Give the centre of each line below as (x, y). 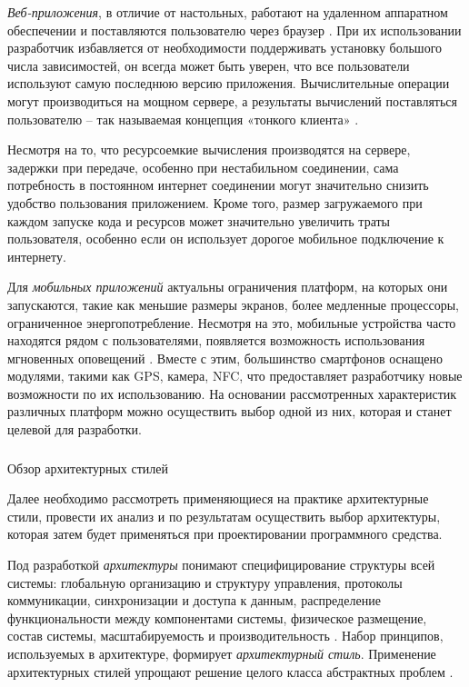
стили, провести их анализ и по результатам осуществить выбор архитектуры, (224, 516)
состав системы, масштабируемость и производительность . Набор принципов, (225, 636)
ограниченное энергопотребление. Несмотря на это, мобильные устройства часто (232, 322)
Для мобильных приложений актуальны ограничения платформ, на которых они (228, 287)
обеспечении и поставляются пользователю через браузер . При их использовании (234, 30)
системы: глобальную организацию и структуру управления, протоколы (205, 582)
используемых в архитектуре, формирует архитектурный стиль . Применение (222, 653)
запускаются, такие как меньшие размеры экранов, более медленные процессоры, (234, 304)
